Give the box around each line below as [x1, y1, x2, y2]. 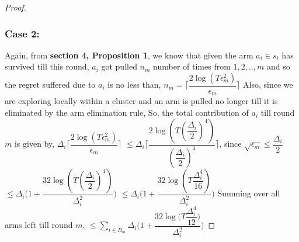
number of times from [153, 60, 231, 72]
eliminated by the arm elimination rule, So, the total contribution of [5, 106, 249, 119]
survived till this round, [5, 60, 89, 72]
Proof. [5, 1, 26, 13]
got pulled [101, 60, 137, 72]
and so [266, 60, 290, 72]
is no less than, [107, 78, 161, 91]
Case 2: [5, 26, 40, 40]
